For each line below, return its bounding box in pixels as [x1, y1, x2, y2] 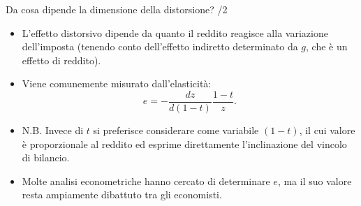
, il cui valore [299, 123, 355, 138]
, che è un [306, 39, 348, 54]
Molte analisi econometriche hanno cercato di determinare [22, 173, 270, 188]
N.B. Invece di [22, 123, 84, 138]
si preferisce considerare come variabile [93, 123, 259, 138]
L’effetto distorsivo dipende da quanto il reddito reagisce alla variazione [22, 25, 328, 40]
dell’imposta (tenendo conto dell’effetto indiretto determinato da [22, 39, 298, 54]
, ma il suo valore [277, 173, 352, 188]
